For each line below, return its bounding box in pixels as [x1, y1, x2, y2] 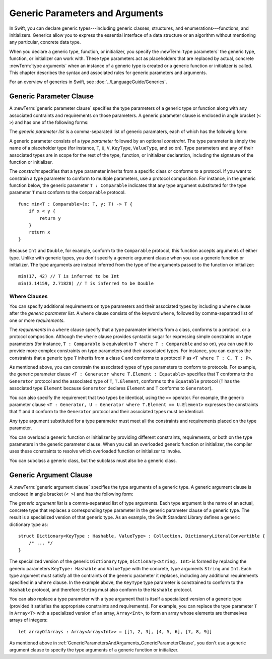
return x [28, 229, 50, 235]
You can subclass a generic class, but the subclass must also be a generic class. [9, 457, 177, 464]
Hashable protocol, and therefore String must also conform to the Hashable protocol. [9, 586, 192, 592]
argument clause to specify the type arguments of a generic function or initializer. [9, 647, 179, 653]
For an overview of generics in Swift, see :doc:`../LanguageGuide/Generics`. [9, 79, 167, 85]
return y [39, 215, 61, 221]
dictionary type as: [9, 521, 48, 528]
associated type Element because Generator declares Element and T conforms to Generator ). [9, 385, 213, 391]
